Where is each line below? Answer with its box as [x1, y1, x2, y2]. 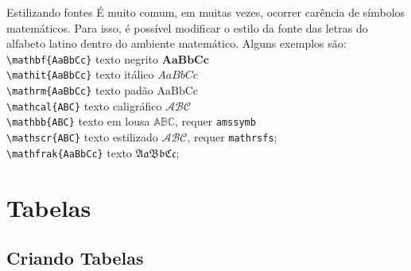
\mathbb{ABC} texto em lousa [6, 113, 150, 130]
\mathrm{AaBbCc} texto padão [6, 82, 153, 99]
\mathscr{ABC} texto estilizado [6, 129, 158, 145]
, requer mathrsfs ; [187, 129, 277, 145]
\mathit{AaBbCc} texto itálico [6, 66, 154, 83]
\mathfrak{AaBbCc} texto [6, 144, 132, 161]
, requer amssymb [174, 113, 256, 130]
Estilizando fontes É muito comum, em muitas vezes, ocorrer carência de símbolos [6, 4, 405, 20]
